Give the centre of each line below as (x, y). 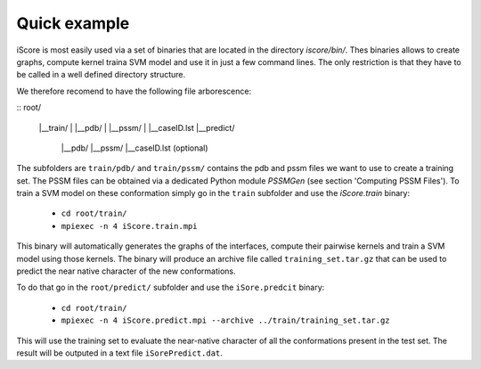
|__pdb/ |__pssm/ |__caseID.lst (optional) (135, 148)
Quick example (73, 23)
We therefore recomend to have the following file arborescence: (134, 91)
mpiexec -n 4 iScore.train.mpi (129, 226)
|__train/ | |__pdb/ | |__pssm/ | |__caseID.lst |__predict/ (137, 127)
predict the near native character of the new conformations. (126, 271)
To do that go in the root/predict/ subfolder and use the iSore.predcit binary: (171, 287)
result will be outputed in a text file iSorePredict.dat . (119, 353)
